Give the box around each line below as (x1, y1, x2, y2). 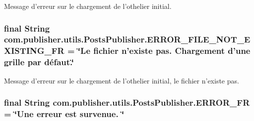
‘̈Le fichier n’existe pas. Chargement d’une (77, 44, 251, 57)
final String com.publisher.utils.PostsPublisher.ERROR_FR (4, 96, 250, 109)
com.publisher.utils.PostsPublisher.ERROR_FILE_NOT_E (4, 33, 251, 45)
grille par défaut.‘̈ (4, 56, 74, 68)
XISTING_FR (4, 44, 64, 57)
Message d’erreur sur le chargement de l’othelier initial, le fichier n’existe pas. (4, 75, 239, 85)
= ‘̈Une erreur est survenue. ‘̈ (4, 108, 125, 120)
